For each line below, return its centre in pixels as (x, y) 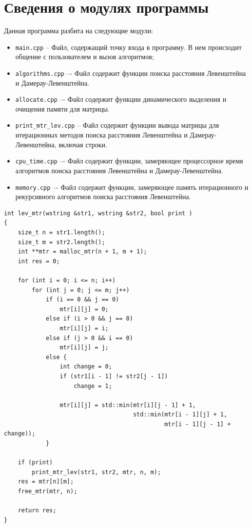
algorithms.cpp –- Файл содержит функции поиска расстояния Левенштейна (131, 73)
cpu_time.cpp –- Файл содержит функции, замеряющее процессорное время (129, 161)
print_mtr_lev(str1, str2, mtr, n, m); (97, 472)
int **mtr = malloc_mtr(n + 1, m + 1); (82, 252)
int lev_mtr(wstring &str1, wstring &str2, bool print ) (98, 213)
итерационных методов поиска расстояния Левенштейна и (101, 135)
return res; (37, 511)
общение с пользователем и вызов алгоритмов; (85, 57)
